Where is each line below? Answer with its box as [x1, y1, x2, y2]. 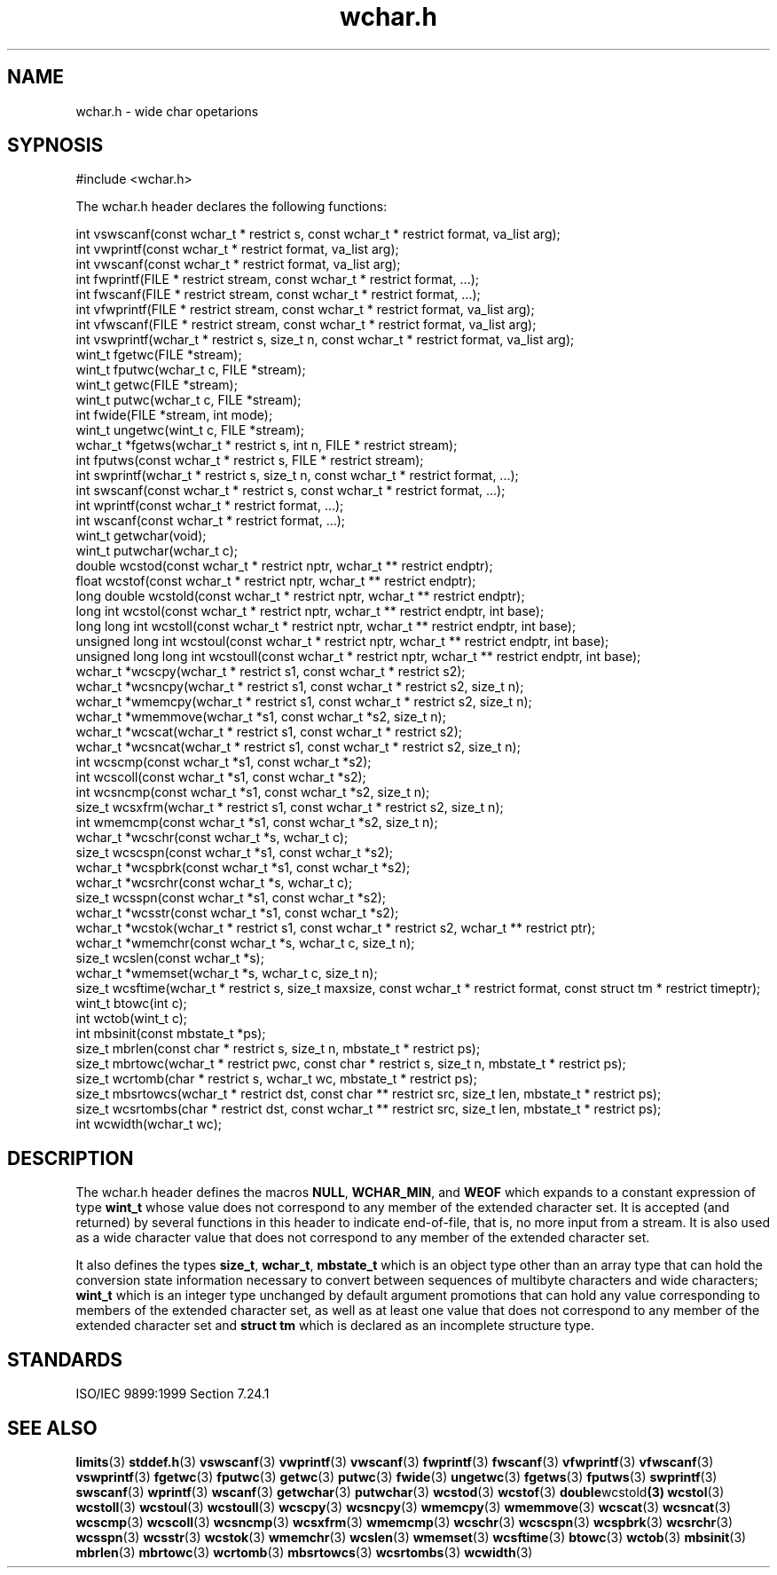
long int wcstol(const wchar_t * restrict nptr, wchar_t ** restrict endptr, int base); [75, 603, 545, 619]
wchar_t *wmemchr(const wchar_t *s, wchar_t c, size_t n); [75, 935, 415, 951]
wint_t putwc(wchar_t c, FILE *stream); [75, 392, 302, 408]
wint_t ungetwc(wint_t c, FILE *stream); [75, 422, 305, 438]
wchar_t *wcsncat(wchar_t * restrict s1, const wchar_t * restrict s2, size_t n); [75, 739, 521, 755]
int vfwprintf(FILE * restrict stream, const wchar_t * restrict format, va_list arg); [75, 302, 535, 318]
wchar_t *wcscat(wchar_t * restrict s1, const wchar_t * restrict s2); [75, 724, 462, 740]
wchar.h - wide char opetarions [75, 103, 259, 119]
